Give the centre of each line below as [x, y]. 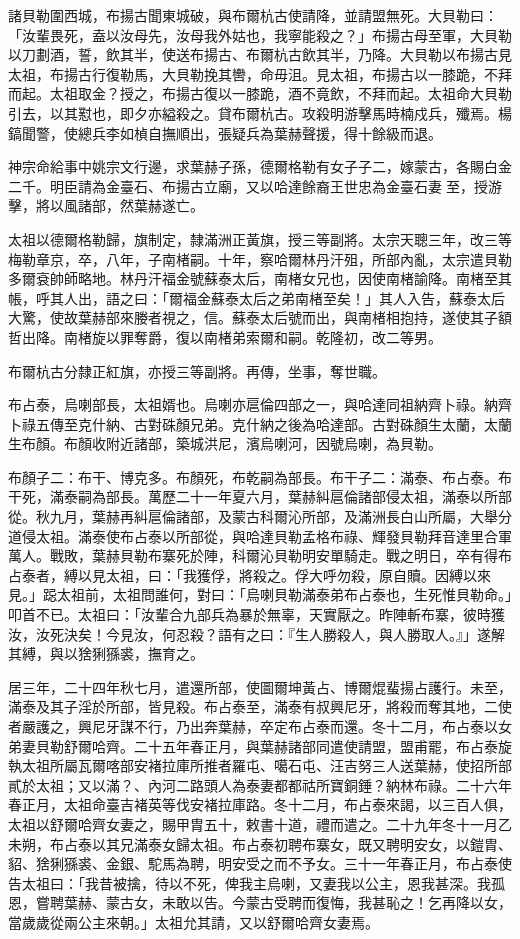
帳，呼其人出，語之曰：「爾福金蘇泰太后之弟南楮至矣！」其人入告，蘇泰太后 [256, 297]
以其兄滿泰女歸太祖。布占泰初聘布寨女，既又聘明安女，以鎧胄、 [301, 843]
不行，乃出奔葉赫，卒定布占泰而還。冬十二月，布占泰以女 [322, 726]
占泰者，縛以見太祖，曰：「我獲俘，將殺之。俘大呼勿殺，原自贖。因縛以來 [249, 574]
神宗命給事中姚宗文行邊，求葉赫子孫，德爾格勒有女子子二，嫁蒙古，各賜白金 [260, 166]
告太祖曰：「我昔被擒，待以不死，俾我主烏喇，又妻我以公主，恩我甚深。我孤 [256, 882]
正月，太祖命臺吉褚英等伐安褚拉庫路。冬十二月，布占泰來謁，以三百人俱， [266, 804]
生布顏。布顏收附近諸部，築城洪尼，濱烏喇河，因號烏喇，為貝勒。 [225, 443]
